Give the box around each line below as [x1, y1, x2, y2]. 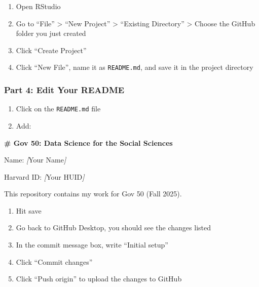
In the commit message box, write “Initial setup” [16, 239, 168, 250]
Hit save [16, 205, 42, 216]
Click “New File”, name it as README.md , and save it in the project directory [16, 62, 253, 72]
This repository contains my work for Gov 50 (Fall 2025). [4, 188, 182, 199]
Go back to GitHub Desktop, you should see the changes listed [16, 222, 211, 233]
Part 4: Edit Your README [4, 83, 125, 96]
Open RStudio [16, 1, 61, 11]
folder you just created [16, 28, 86, 38]
